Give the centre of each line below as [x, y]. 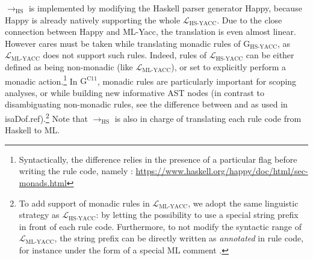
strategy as [39, 215]
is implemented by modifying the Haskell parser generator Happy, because [165, 8]
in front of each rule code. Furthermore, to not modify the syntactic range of [160, 226]
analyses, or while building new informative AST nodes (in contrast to [135, 92]
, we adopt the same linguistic [243, 203]
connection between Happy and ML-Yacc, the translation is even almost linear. [150, 32]
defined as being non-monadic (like [69, 66]
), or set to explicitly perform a [229, 66]
